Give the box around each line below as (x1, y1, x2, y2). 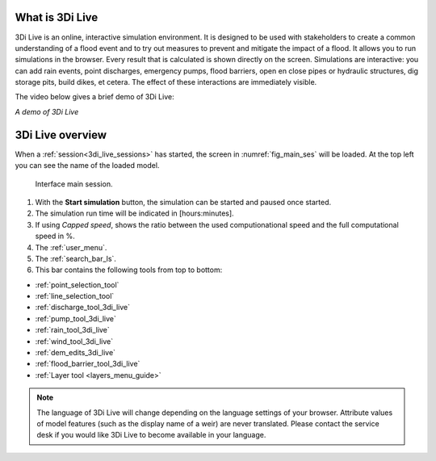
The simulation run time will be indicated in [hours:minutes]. (35, 208, 234, 218)
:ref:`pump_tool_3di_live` (35, 313, 116, 323)
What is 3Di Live (15, 10, 99, 24)
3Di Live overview (15, 128, 107, 141)
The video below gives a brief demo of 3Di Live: (15, 92, 174, 102)
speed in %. (35, 231, 76, 241)
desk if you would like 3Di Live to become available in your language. (36, 430, 266, 440)
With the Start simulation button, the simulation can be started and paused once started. (35, 197, 331, 207)
